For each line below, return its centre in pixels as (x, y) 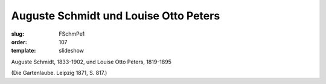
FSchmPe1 (72, 34)
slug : (18, 34)
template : (24, 51)
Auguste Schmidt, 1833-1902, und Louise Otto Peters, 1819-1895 (91, 62)
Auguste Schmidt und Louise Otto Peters (116, 16)
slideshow (72, 51)
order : (19, 42)
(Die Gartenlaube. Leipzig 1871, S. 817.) (59, 73)
